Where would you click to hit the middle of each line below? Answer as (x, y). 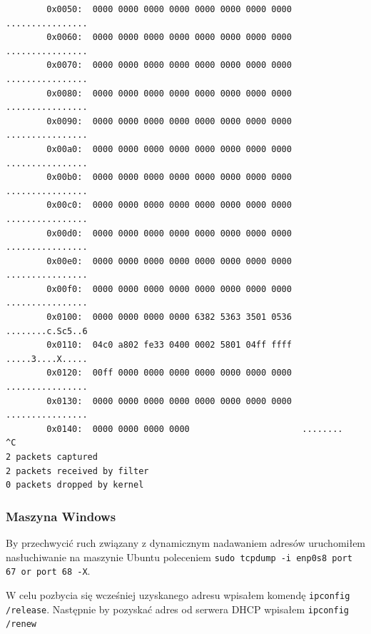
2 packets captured (52, 457)
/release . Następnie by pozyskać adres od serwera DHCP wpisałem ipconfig (177, 609)
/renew (21, 624)
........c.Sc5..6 (47, 331)
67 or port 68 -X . (48, 571)
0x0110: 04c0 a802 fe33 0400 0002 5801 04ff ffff (169, 345)
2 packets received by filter (77, 471)
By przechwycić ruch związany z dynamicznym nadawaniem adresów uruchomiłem (186, 543)
